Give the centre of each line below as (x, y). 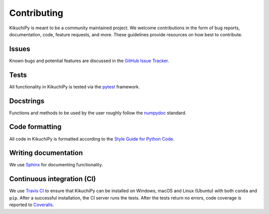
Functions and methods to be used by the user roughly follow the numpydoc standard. (98, 113)
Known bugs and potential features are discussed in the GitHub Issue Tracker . (89, 61)
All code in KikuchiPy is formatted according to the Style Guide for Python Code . (92, 139)
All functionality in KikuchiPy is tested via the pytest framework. (75, 86)
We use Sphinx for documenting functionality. (56, 165)
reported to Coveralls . (32, 205)
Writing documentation (46, 153)
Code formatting (35, 127)
